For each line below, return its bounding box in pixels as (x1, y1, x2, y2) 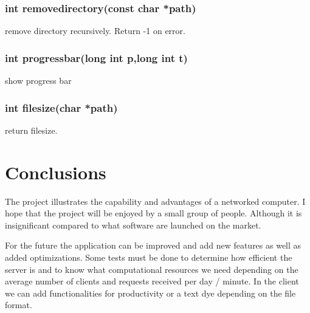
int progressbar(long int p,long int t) (5, 50, 188, 65)
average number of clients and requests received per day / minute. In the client (5, 275, 299, 287)
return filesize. (5, 123, 58, 136)
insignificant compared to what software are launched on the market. (5, 218, 261, 231)
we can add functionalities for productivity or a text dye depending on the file (5, 286, 296, 299)
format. (5, 298, 32, 311)
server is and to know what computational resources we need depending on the (5, 263, 298, 275)
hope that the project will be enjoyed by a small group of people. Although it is (5, 207, 302, 219)
